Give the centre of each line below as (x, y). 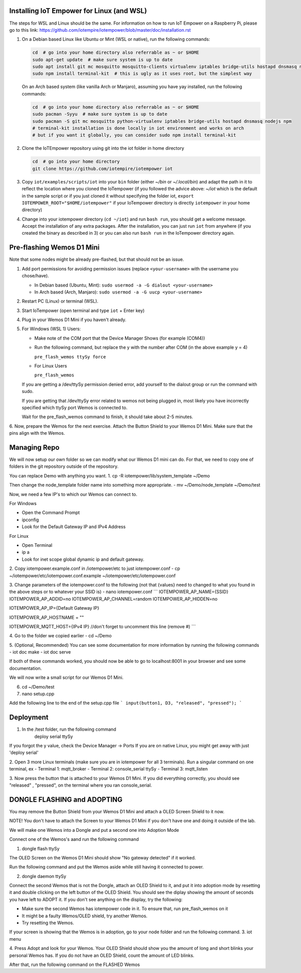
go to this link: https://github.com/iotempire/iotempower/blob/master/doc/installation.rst (100, 30)
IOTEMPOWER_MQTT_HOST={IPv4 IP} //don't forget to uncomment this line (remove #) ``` (103, 626)
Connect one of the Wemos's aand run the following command (74, 839)
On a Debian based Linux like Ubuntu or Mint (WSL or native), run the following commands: (116, 39)
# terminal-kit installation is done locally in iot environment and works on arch (138, 128)
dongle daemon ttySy (44, 876)
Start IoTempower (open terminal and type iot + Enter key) (83, 310)
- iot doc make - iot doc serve (40, 652)
